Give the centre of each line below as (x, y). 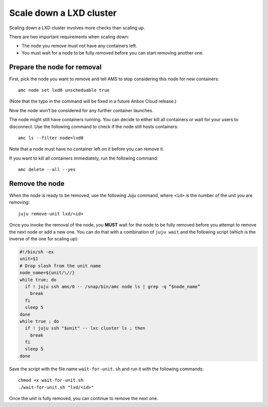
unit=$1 (29, 259)
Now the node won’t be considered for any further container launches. (81, 110)
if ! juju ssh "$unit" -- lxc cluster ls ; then (85, 328)
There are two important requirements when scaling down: (69, 37)
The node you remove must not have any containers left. (79, 46)
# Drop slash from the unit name (60, 266)
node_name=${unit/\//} (47, 273)
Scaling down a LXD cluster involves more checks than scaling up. (77, 28)
